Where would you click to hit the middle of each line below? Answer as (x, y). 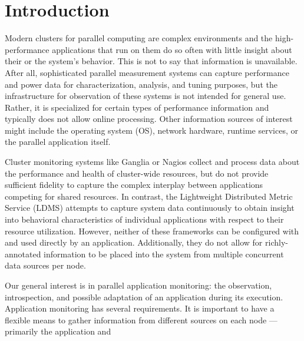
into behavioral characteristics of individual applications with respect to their (144, 219)
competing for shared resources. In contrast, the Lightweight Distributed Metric (149, 196)
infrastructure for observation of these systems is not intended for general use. (146, 96)
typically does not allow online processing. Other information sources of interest (149, 119)
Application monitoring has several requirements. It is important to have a (140, 308)
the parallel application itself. (58, 142)
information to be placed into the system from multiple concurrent (164, 254)
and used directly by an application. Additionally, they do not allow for (134, 242)
